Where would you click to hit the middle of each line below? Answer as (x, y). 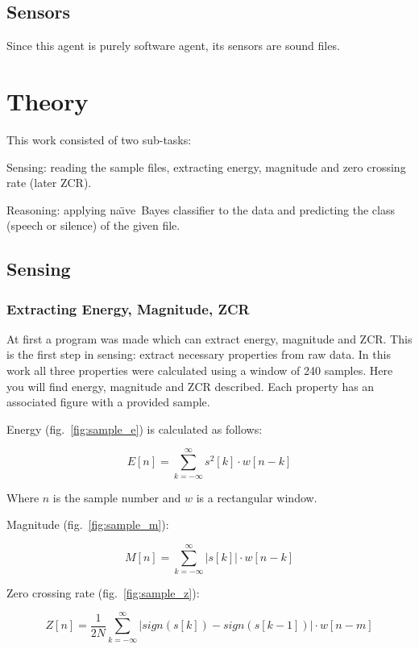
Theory (48, 100)
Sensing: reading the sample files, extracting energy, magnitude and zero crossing (206, 166)
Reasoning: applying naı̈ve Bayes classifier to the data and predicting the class (201, 209)
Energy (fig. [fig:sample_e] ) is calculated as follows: (135, 429)
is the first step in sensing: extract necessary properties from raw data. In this (199, 354)
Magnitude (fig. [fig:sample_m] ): (88, 524)
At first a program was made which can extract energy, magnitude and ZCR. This (209, 338)
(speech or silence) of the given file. (93, 225)
